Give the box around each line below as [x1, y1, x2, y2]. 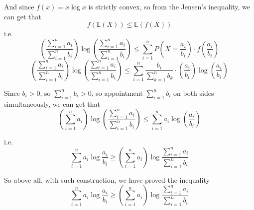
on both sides [173, 87, 214, 98]
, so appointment [91, 87, 143, 98]
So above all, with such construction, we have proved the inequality [4, 174, 210, 185]
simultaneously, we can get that [4, 98, 101, 109]
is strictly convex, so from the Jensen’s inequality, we [88, 1, 250, 11]
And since [4, 1, 34, 11]
